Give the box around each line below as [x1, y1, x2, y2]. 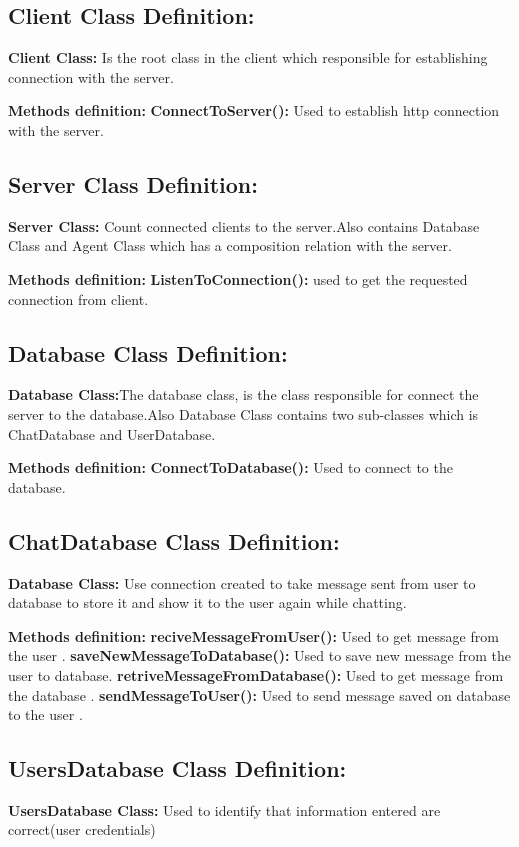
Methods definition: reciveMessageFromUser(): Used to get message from [8, 625, 499, 646]
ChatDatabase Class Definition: [8, 525, 340, 556]
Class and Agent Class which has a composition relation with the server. [8, 235, 452, 256]
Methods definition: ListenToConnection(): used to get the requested [8, 268, 468, 289]
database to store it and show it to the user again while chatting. [8, 592, 407, 613]
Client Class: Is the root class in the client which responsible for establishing [8, 47, 488, 68]
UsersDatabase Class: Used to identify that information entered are [8, 799, 441, 820]
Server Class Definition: [8, 168, 258, 199]
